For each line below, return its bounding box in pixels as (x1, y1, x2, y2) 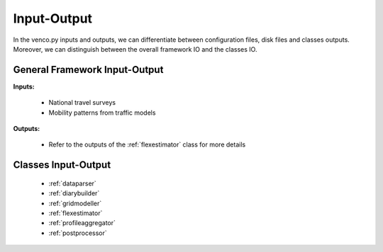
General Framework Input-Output (13, 64, 164, 76)
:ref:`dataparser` (48, 179, 97, 188)
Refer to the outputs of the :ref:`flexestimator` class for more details (48, 140, 246, 149)
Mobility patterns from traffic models (48, 108, 156, 117)
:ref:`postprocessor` (48, 229, 108, 237)
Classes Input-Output (13, 159, 111, 171)
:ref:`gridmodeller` (48, 199, 102, 207)
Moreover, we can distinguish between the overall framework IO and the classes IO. (13, 45, 257, 53)
